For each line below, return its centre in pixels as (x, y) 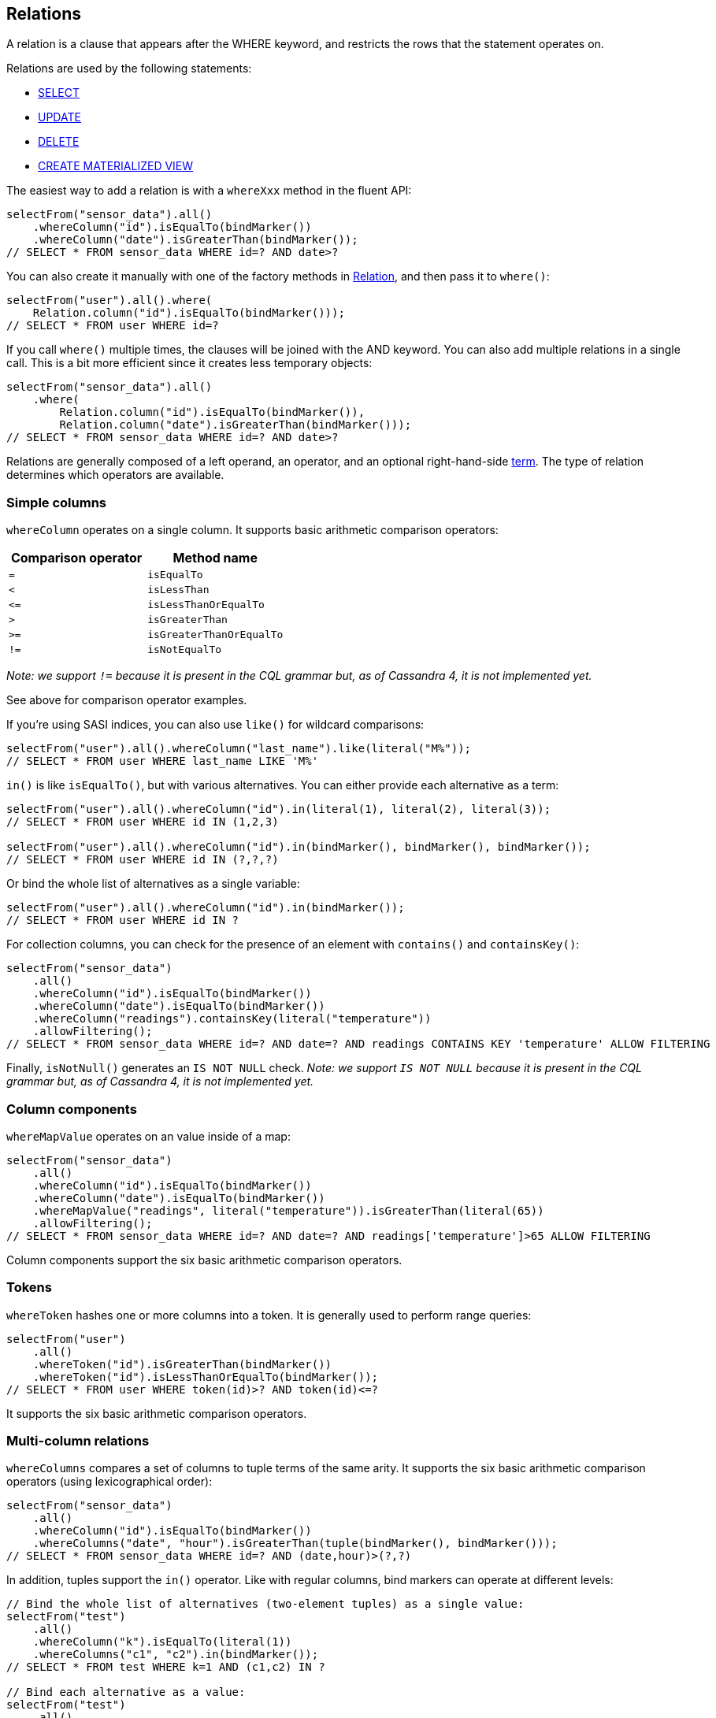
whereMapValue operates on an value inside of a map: (148, 1136)
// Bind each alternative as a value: (126, 1692)
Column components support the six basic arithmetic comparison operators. (204, 1260)
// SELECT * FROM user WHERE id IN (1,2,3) (143, 822)
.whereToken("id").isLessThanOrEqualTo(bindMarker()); (206, 1377)
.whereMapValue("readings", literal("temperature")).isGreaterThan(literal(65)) (288, 1210)
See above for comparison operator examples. (127, 700)
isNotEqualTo (185, 650)
